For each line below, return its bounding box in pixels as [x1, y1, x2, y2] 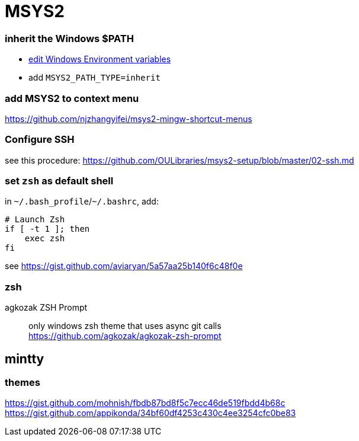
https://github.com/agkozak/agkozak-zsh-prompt [28, 331, 222, 341]
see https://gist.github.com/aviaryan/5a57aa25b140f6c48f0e [5, 261, 243, 271]
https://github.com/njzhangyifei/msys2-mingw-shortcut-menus [5, 113, 252, 124]
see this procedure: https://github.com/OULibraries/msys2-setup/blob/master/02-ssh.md [5, 155, 354, 165]
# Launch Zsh [5, 215, 65, 225]
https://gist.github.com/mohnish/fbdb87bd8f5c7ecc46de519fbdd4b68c [5, 398, 286, 408]
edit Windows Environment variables [28, 54, 171, 65]
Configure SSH [5, 133, 75, 146]
